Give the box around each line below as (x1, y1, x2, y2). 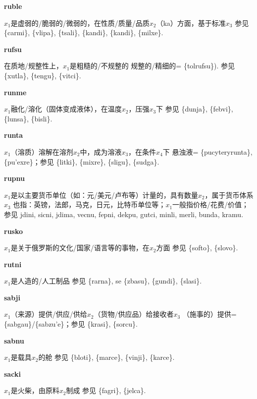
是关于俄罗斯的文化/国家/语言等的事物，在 (10, 242, 150, 253)
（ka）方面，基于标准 (156, 17, 226, 28)
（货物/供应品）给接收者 (94, 309, 174, 319)
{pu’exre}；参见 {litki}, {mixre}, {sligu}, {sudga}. (4, 156, 159, 167)
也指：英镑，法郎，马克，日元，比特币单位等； (13, 199, 166, 210)
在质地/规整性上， (4, 60, 63, 71)
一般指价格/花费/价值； (172, 199, 249, 210)
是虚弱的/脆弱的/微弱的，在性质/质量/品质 (10, 17, 150, 28)
